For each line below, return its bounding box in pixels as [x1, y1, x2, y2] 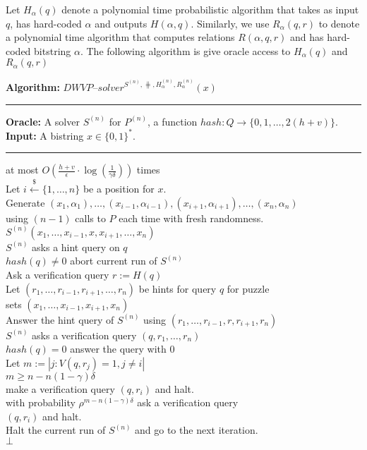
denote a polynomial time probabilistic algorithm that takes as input [61, 2, 359, 16]
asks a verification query [32, 327, 137, 342]
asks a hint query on [32, 239, 120, 254]
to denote [318, 16, 360, 30]
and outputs [95, 16, 148, 30]
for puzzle [227, 281, 270, 296]
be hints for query [138, 281, 217, 296]
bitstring [34, 43, 71, 58]
